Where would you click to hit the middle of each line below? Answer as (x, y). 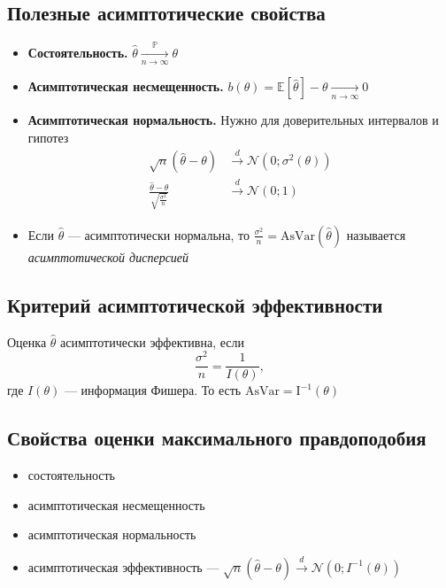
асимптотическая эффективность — (123, 566)
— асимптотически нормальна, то (158, 234)
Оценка (27, 341)
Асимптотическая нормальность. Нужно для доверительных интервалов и (233, 120)
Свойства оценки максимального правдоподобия (217, 438)
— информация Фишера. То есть (153, 390)
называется (376, 234)
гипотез (48, 137)
